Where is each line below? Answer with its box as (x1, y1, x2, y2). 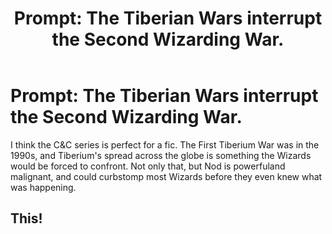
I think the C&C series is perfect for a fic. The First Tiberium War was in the (10, 138, 320, 151)
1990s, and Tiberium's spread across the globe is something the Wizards (10, 149, 312, 161)
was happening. (10, 181, 77, 193)
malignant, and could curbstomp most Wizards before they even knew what (10, 170, 323, 182)
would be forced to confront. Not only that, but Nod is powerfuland (10, 160, 286, 172)
